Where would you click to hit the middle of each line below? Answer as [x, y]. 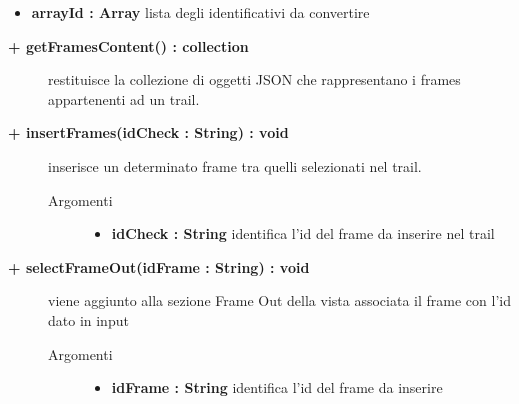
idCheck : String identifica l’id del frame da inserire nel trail [303, 233]
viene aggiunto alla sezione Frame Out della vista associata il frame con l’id [279, 300]
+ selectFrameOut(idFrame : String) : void [159, 266]
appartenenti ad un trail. [124, 98]
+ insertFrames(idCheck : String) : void [148, 132]
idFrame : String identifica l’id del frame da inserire [277, 387]
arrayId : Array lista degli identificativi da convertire [200, 12]
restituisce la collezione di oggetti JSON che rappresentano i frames [254, 79]
